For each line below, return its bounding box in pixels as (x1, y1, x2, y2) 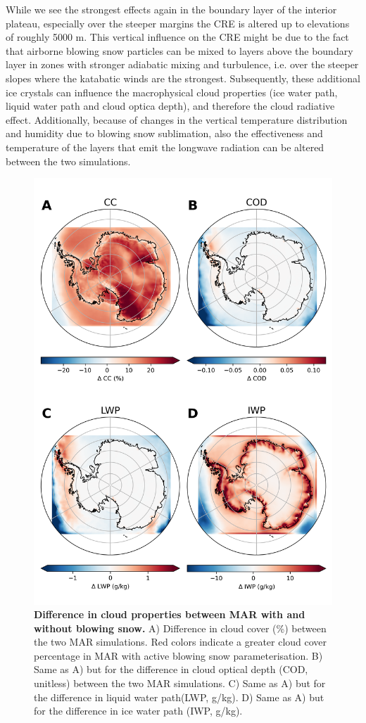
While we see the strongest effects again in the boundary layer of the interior (6, 2, 337, 16)
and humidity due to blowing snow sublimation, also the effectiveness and (6, 126, 323, 141)
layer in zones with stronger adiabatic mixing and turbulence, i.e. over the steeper (6, 57, 359, 72)
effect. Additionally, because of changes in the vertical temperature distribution (6, 112, 348, 127)
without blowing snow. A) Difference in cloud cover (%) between (34, 620, 327, 635)
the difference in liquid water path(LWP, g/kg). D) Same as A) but (34, 689, 324, 704)
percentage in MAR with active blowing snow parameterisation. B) (34, 648, 323, 663)
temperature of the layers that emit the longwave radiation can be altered (6, 139, 324, 154)
